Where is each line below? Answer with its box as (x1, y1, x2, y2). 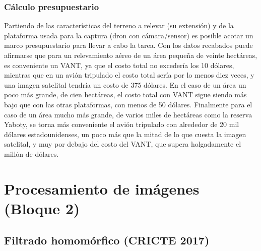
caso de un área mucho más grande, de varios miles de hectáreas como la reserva (4, 109, 252, 119)
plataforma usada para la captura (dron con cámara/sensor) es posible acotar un (4, 30, 253, 40)
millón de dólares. (4, 148, 59, 159)
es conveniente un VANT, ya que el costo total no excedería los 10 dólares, (4, 59, 234, 70)
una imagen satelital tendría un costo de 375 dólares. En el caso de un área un (4, 79, 246, 90)
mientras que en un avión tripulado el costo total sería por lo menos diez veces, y (4, 70, 254, 80)
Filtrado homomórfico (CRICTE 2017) (4, 232, 210, 248)
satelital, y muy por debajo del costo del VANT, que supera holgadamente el (4, 139, 241, 149)
